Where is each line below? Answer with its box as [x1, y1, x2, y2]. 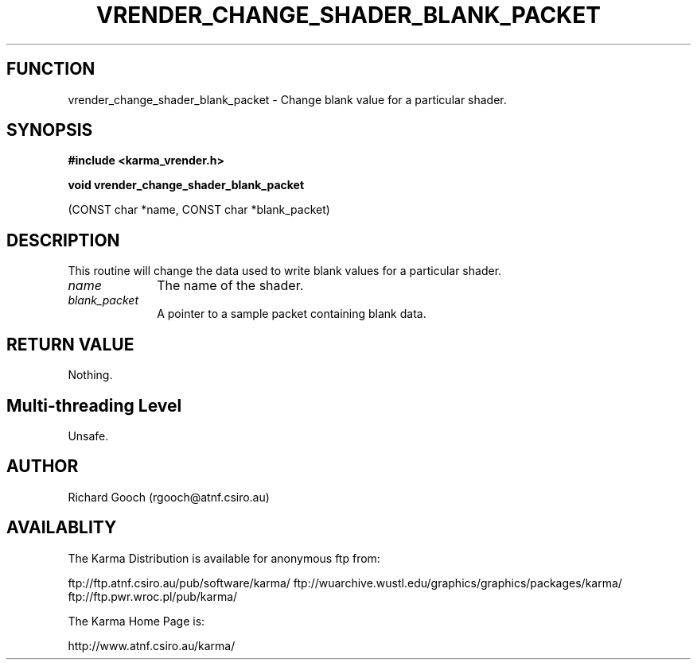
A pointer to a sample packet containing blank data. [157, 307, 426, 321]
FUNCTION [6, 59, 95, 79]
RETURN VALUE [6, 334, 134, 354]
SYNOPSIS [6, 120, 93, 141]
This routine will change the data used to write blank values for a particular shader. [68, 264, 502, 278]
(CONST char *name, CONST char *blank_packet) [68, 203, 330, 217]
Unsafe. [68, 428, 109, 443]
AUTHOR [6, 456, 79, 477]
